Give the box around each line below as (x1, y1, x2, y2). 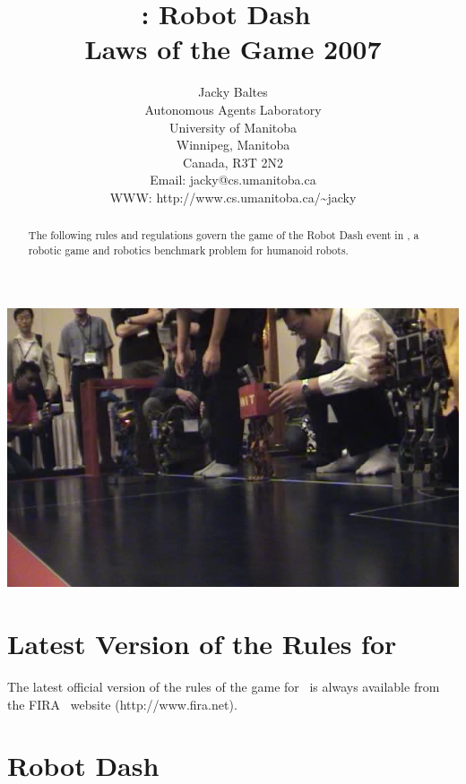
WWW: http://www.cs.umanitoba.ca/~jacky (109, 187, 357, 206)
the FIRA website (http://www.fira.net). (7, 694, 237, 713)
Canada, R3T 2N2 (183, 152, 283, 171)
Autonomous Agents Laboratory (144, 99, 322, 118)
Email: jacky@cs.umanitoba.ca (150, 170, 316, 189)
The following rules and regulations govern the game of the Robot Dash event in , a (28, 228, 419, 243)
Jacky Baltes (198, 82, 268, 101)
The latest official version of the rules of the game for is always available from (7, 677, 440, 696)
